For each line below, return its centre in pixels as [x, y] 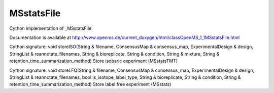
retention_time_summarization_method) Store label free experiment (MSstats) [90, 84]
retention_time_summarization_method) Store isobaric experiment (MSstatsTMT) [94, 61]
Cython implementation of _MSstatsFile [50, 28]
